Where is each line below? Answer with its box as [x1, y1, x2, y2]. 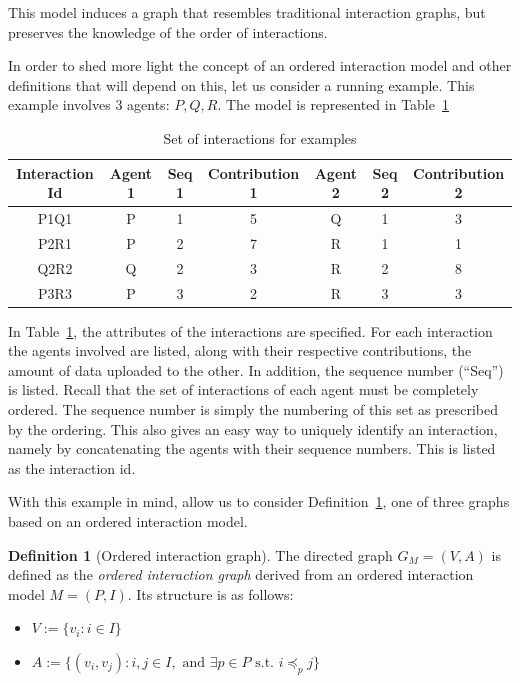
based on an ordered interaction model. [8, 510, 248, 531]
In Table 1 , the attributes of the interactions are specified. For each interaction [8, 320, 493, 341]
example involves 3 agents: [8, 94, 170, 115]
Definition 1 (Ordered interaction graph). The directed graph [8, 544, 393, 565]
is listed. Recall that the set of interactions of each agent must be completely [8, 379, 479, 400]
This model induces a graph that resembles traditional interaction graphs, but [8, 2, 486, 22]
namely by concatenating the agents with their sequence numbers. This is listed [8, 438, 496, 459]
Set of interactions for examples [163, 127, 357, 148]
